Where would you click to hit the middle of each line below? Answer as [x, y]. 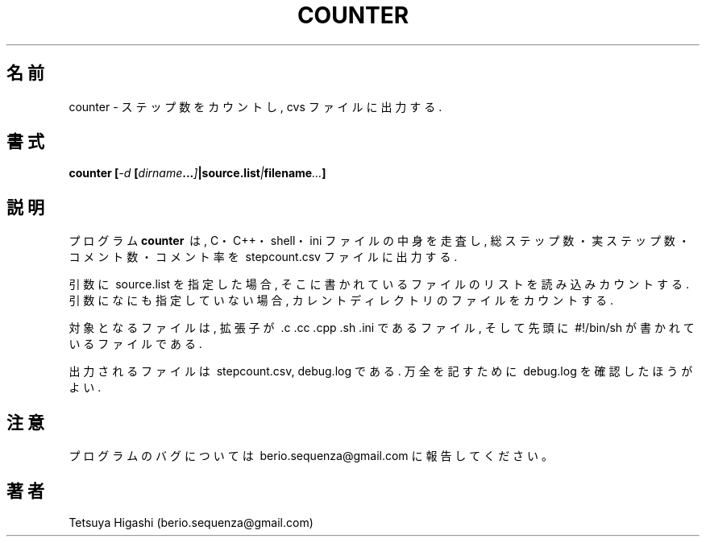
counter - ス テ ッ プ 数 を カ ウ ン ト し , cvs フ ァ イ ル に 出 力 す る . [255, 106]
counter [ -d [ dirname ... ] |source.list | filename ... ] [197, 173]
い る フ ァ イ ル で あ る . [135, 344]
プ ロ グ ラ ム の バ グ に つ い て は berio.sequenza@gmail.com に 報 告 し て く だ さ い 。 [311, 456]
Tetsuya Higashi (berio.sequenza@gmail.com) [191, 522]
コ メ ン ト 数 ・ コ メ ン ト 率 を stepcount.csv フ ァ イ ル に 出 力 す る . [263, 257]
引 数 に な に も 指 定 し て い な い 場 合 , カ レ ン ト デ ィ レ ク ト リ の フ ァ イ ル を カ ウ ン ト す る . [341, 301]
